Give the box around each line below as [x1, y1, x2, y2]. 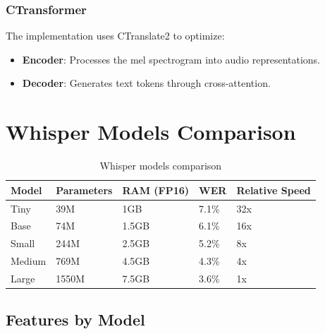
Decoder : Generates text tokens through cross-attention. [22, 76, 271, 90]
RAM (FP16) [122, 182, 190, 197]
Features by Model [6, 309, 145, 330]
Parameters [56, 182, 113, 197]
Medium [11, 254, 47, 268]
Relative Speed [236, 182, 311, 197]
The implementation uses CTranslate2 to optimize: [6, 28, 225, 43]
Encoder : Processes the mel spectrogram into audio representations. [22, 52, 320, 66]
